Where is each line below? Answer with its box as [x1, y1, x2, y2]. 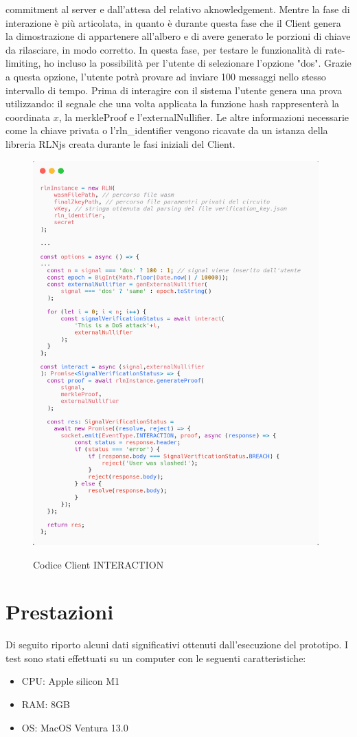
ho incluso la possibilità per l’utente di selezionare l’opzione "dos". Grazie [44, 56, 352, 70]
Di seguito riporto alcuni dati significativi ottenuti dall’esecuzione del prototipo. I [5, 637, 349, 652]
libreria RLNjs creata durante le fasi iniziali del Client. [5, 136, 235, 151]
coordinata [5, 109, 51, 124]
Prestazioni [5, 597, 114, 626]
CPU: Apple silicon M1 [21, 674, 120, 688]
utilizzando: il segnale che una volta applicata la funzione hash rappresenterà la [5, 96, 340, 111]
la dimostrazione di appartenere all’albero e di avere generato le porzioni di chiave [5, 29, 351, 43]
